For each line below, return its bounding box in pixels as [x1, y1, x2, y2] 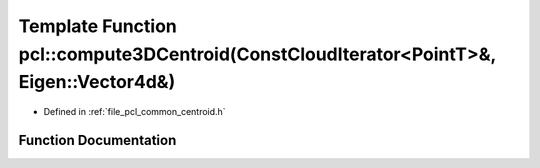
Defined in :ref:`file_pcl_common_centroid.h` [43, 106, 226, 118]
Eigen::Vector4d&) [18, 71, 176, 94]
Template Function [18, 15, 177, 37]
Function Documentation [18, 131, 177, 149]
